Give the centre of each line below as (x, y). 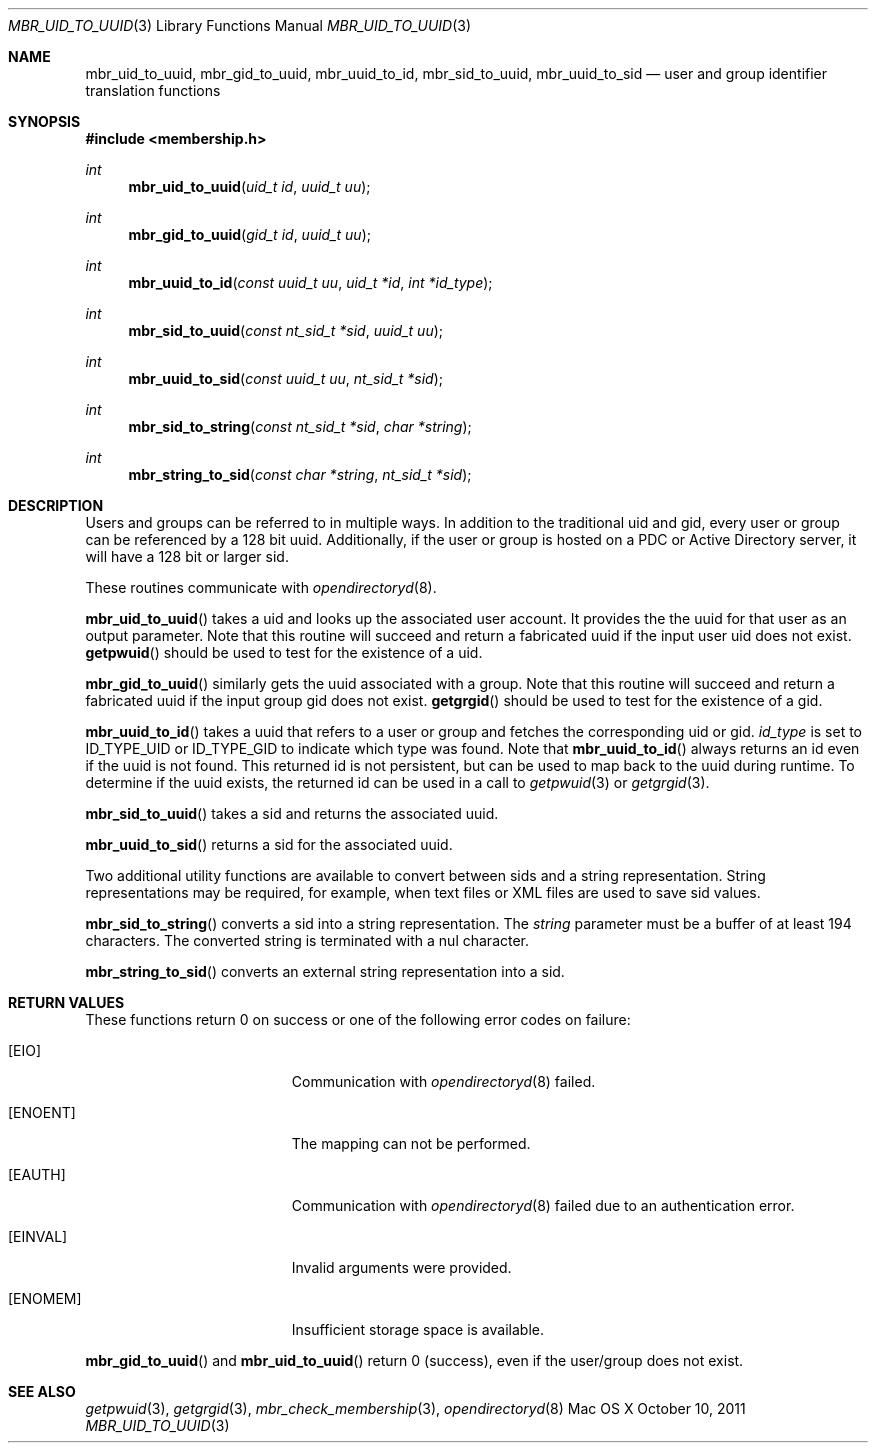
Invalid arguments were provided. (401, 1267)
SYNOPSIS (44, 121)
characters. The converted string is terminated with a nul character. (307, 940)
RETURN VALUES (66, 1002)
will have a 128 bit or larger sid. (187, 556)
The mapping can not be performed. (411, 1143)
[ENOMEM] (45, 1298)
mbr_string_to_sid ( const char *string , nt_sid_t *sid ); (300, 474)
